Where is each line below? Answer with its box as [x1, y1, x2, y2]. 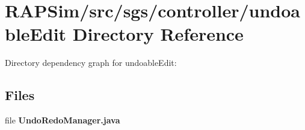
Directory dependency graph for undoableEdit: [5, 56, 177, 69]
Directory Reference [72, 22, 244, 46]
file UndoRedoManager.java [5, 114, 120, 126]
